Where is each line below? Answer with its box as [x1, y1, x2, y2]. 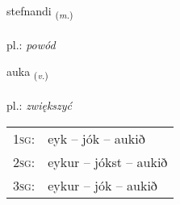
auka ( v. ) [6, 63, 48, 82]
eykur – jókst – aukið [48, 152, 168, 171]
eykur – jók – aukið [48, 175, 157, 195]
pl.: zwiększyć [6, 97, 73, 114]
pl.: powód [6, 36, 56, 52]
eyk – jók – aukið [48, 128, 145, 148]
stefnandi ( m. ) [6, 2, 73, 21]
